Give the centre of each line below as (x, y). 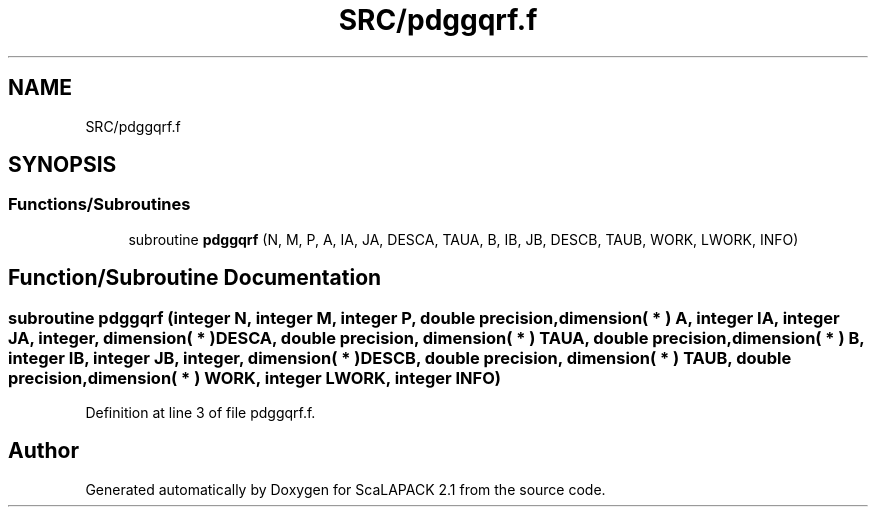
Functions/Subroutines (99, 204)
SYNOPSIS (62, 165)
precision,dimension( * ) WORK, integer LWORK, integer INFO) (254, 377)
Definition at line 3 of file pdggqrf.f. (200, 413)
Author (43, 451)
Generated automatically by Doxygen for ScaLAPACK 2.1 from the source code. (345, 489)
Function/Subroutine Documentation (195, 278)
